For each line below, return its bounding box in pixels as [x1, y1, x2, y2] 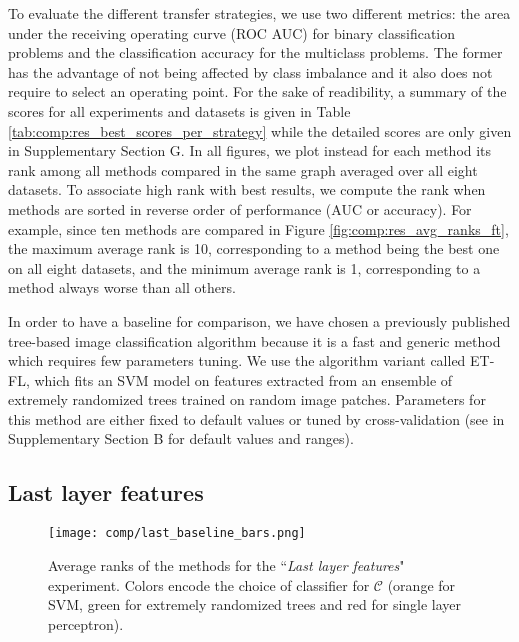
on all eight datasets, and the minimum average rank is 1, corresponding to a [8, 257, 481, 278]
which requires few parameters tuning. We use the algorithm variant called [8, 350, 466, 371]
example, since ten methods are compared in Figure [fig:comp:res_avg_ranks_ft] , [8, 218, 509, 239]
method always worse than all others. [8, 277, 236, 298]
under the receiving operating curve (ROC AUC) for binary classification [8, 22, 456, 43]
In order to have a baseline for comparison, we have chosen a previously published [8, 310, 511, 331]
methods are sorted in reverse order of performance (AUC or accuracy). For [8, 198, 472, 219]
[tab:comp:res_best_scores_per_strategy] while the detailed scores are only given [8, 120, 512, 141]
